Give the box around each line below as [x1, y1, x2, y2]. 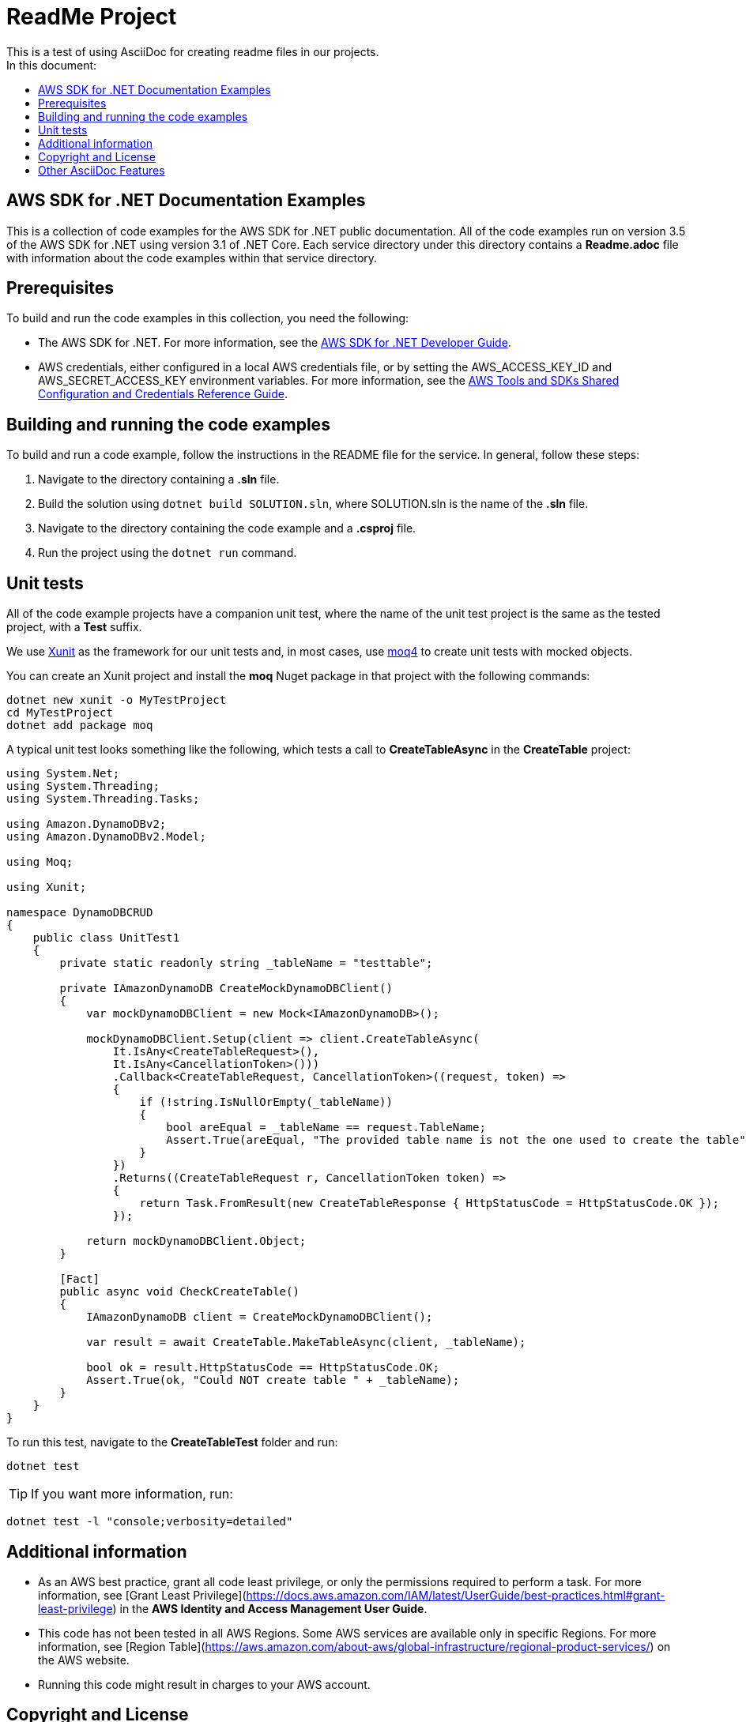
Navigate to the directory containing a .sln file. [38, 472, 280, 487]
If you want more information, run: [31, 1486, 233, 1502]
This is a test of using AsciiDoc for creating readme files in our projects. [6, 44, 379, 58]
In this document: [6, 58, 97, 72]
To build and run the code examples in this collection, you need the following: [6, 311, 409, 325]
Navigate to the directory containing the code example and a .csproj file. [38, 521, 416, 536]
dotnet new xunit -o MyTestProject [6, 694, 227, 707]
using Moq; [6, 855, 73, 869]
